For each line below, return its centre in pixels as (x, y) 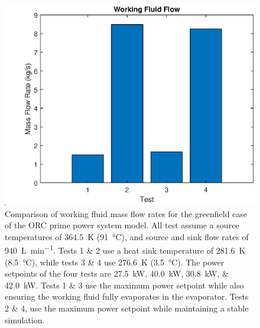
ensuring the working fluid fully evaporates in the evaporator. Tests (127, 296)
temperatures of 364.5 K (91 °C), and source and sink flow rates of (127, 236)
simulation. (25, 319)
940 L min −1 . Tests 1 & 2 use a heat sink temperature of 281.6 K (125, 249)
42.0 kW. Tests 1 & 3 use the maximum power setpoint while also (124, 285)
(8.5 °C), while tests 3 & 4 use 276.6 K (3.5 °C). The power (115, 262)
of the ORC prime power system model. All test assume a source (122, 225)
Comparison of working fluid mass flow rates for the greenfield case (126, 213)
